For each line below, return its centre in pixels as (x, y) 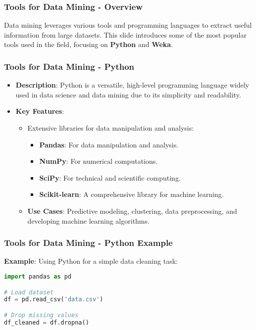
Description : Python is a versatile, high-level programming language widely (132, 85)
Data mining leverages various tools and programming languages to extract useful (128, 25)
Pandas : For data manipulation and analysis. (109, 144)
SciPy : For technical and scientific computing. (110, 177)
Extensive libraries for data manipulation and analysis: (111, 128)
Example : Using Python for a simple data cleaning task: (91, 261)
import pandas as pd (38, 276)
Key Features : (40, 111)
